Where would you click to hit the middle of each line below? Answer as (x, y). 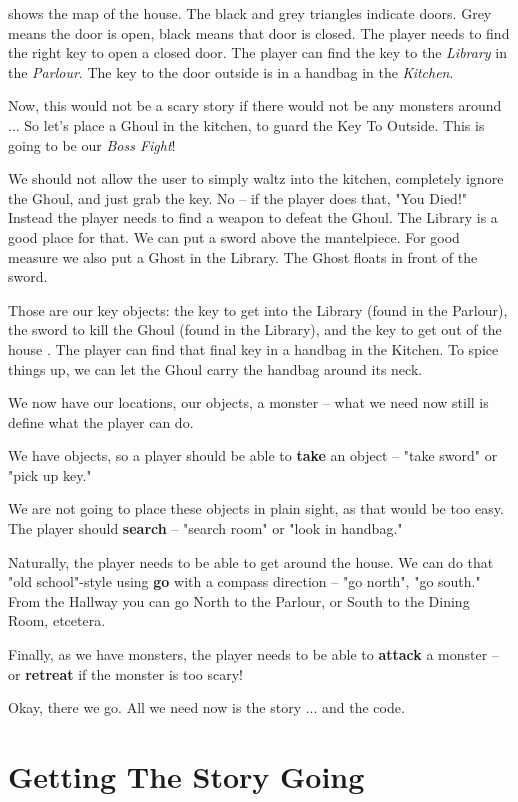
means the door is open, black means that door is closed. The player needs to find (259, 32)
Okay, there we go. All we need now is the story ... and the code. (206, 707)
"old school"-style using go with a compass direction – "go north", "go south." (244, 581)
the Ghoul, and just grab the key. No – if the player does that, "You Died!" (238, 197)
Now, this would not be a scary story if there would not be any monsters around (255, 105)
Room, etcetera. (57, 620)
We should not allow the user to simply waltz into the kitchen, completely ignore (256, 178)
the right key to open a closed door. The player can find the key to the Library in (257, 52)
